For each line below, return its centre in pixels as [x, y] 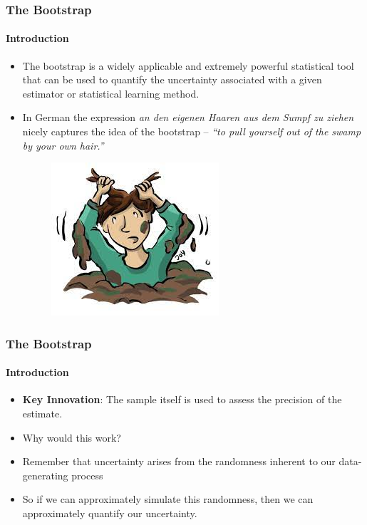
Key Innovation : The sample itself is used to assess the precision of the [182, 399]
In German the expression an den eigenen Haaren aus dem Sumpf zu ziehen [188, 117]
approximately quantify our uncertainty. [110, 513]
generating [45, 475]
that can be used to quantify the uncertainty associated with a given [172, 79]
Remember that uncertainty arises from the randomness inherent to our [179, 461]
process [87, 475]
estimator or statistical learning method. [111, 93]
